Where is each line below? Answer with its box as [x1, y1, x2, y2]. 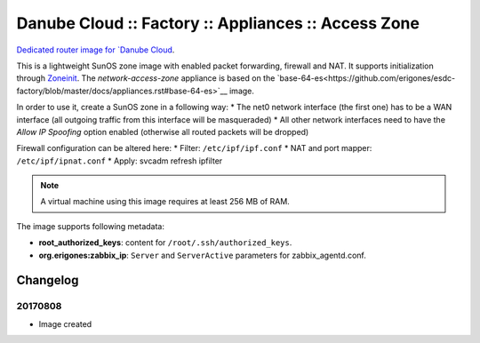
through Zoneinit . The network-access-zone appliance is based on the [16, 73, 276, 84]
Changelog [16, 273, 79, 288]
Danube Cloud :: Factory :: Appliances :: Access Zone [16, 13, 420, 33]
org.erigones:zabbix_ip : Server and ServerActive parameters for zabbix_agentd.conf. [38, 250, 366, 260]
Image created [38, 318, 92, 329]
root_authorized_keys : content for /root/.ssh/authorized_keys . [38, 237, 292, 248]
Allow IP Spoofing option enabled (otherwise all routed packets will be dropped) [16, 126, 309, 137]
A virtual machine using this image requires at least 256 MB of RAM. [40, 196, 291, 207]
